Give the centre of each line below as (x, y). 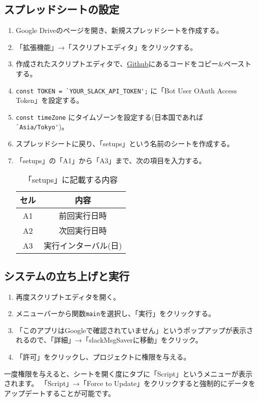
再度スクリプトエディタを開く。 (68, 296)
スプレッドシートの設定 (62, 9)
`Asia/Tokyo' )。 (42, 127)
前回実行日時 (83, 216)
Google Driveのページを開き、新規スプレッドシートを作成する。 (119, 30)
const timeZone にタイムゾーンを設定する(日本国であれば (110, 117)
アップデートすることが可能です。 (60, 393)
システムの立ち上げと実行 (67, 275)
